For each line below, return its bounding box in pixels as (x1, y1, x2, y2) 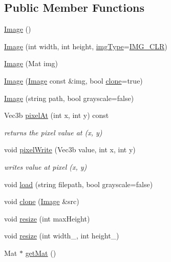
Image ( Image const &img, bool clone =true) (4, 75, 143, 86)
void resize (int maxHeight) (4, 213, 90, 224)
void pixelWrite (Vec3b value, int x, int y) (4, 144, 136, 155)
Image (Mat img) (4, 58, 58, 69)
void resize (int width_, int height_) (4, 230, 119, 241)
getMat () (25, 247, 56, 258)
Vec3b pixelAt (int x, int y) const (4, 110, 109, 120)
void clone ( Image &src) (4, 196, 79, 207)
